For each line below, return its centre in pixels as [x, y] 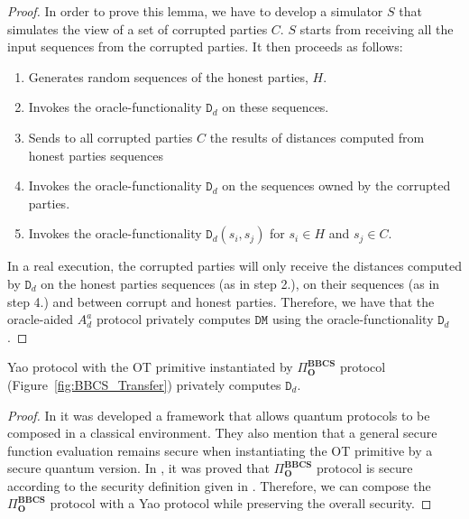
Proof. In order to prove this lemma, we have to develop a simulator [195, 11]
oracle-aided [41, 319]
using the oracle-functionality [353, 319]
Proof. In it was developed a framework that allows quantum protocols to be [219, 415]
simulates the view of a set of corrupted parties [138, 28]
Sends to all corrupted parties [110, 137]
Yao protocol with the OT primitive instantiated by [150, 367]
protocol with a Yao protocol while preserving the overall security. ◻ [241, 503]
